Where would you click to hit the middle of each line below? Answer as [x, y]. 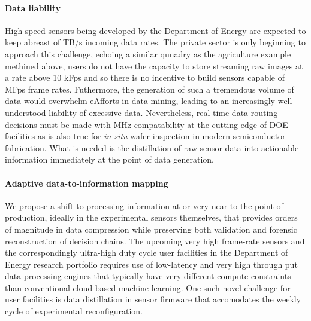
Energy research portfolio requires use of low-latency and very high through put [151, 264]
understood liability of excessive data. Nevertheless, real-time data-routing [141, 112]
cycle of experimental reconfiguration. [74, 311]
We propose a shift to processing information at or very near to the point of [144, 205]
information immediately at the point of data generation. [109, 159]
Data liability [33, 7]
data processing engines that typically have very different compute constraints [148, 276]
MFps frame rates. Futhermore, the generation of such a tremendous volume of [150, 89]
